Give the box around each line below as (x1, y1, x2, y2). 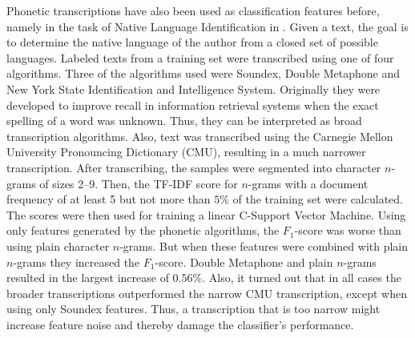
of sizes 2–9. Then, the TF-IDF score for (39, 175, 238, 191)
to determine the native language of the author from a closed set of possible (6, 34, 378, 50)
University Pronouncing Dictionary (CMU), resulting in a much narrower (6, 143, 366, 160)
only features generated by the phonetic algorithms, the (6, 222, 280, 239)
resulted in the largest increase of (6, 269, 169, 286)
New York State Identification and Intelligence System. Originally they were (6, 80, 381, 97)
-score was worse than (294, 222, 401, 239)
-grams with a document (248, 175, 369, 191)
